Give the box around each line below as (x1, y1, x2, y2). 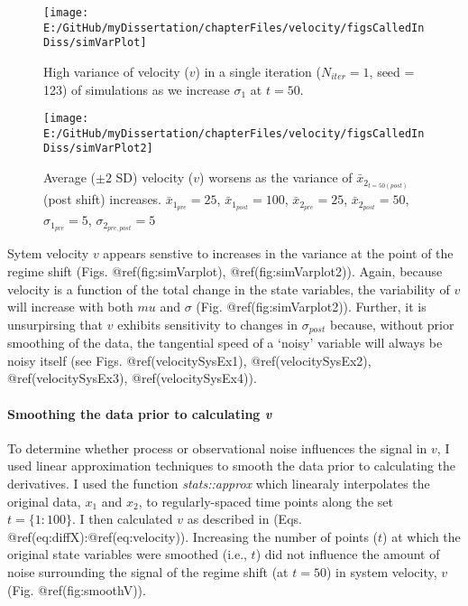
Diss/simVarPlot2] (43, 142, 153, 155)
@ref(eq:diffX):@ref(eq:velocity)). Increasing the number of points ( (7, 527, 379, 545)
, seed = (369, 61, 415, 80)
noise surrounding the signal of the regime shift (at (7, 562, 289, 581)
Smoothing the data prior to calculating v (7, 404, 272, 423)
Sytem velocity (7, 244, 89, 263)
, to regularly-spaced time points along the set (138, 491, 393, 510)
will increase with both (7, 297, 133, 316)
